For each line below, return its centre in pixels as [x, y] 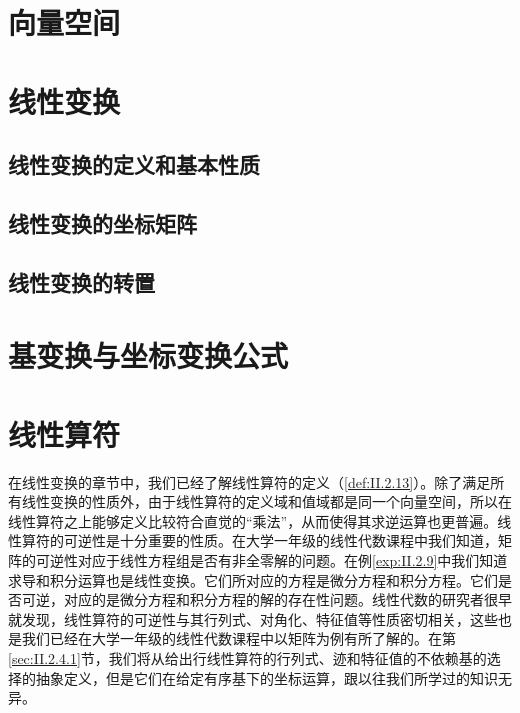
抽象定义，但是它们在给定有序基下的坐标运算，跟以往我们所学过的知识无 [273, 677]
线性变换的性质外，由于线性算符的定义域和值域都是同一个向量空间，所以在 [266, 501]
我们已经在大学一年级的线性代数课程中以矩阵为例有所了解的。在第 [238, 638]
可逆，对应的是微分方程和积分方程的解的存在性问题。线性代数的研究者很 [259, 599]
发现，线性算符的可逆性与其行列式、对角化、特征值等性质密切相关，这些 [259, 618]
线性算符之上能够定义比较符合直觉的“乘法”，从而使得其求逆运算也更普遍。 [253, 520]
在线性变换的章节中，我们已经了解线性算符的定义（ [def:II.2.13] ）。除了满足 [249, 481]
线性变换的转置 [81, 281]
